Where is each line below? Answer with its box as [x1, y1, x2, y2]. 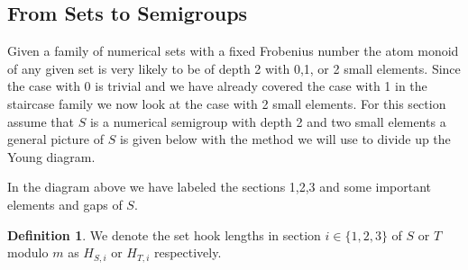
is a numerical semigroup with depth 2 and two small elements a [89, 112, 446, 130]
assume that [7, 112, 75, 130]
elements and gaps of [7, 194, 123, 213]
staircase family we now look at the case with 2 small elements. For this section [7, 94, 446, 112]
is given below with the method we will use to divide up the [119, 130, 451, 148]
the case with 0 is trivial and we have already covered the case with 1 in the [7, 76, 427, 95]
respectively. [153, 243, 222, 262]
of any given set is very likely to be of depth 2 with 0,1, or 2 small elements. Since [7, 58, 461, 77]
